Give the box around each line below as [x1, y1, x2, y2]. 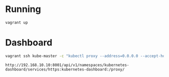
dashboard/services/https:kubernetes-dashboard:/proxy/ [5, 66, 125, 72]
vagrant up [5, 20, 28, 25]
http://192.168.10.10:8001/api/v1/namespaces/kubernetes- [5, 62, 129, 67]
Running [5, 3, 41, 15]
